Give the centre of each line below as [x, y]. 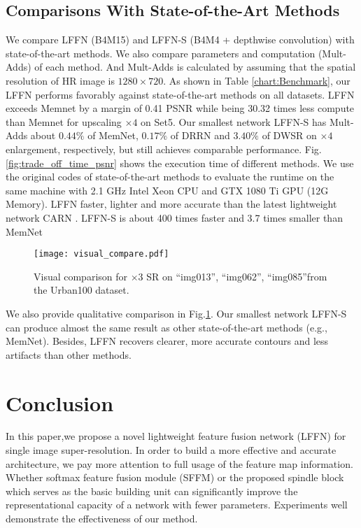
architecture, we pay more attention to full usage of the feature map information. [179, 463]
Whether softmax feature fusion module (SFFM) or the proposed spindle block [175, 477]
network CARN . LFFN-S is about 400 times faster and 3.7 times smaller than [174, 217]
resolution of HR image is [60, 80]
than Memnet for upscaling [64, 121]
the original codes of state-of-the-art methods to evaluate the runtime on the [170, 177]
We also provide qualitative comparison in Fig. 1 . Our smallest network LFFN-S [176, 313]
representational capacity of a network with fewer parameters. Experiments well [177, 505]
